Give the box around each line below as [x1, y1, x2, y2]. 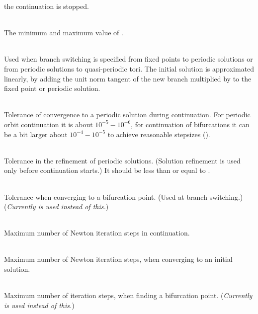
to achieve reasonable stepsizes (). [107, 129, 210, 139]
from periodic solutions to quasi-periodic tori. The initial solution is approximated [4, 63, 255, 74]
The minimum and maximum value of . [4, 27, 123, 38]
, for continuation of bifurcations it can [131, 119, 250, 129]
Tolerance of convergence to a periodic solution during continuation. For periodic [4, 109, 251, 120]
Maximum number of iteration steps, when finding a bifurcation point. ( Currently [4, 290, 253, 301]
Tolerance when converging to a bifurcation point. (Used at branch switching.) [4, 191, 243, 202]
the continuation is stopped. [4, 1, 89, 11]
